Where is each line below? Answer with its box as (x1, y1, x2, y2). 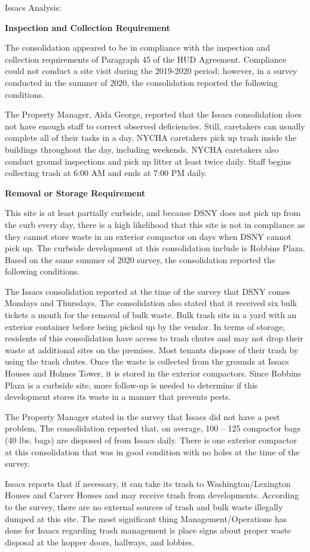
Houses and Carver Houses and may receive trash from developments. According (5, 489, 299, 501)
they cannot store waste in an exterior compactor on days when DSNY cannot (5, 230, 291, 242)
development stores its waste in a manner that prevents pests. (5, 390, 231, 403)
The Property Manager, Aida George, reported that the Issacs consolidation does (5, 108, 302, 121)
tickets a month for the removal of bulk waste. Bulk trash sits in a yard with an (5, 309, 297, 321)
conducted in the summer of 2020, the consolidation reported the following (5, 76, 278, 88)
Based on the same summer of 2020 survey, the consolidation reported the (5, 253, 275, 266)
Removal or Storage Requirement (5, 186, 146, 199)
